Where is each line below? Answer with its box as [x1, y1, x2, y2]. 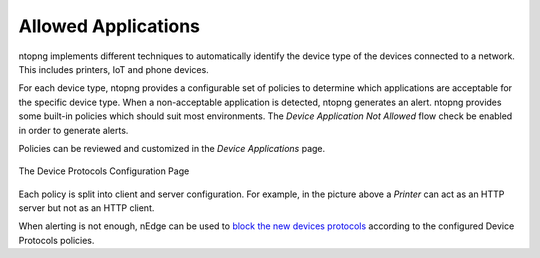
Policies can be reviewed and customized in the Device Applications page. [18, 142, 326, 154]
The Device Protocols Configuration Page [18, 165, 190, 177]
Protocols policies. [18, 234, 95, 246]
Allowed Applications [18, 15, 200, 37]
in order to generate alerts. [18, 124, 129, 136]
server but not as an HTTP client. [18, 202, 155, 214]
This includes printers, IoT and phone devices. [18, 63, 209, 75]
